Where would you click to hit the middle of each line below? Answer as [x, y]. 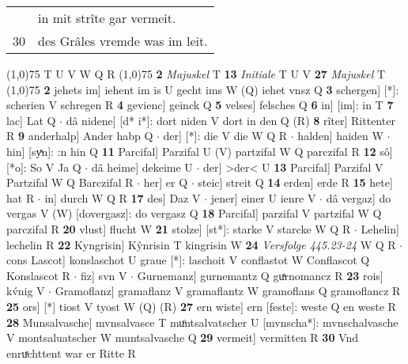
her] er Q [166, 182]
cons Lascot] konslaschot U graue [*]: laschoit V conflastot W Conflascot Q [188, 260]
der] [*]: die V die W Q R [225, 136]
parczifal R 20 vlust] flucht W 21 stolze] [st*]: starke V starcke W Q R [179, 228]
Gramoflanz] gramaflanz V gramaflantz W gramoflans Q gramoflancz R [228, 291]
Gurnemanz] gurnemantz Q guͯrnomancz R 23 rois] [260, 275]
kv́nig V [26, 291]
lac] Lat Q [31, 120]
